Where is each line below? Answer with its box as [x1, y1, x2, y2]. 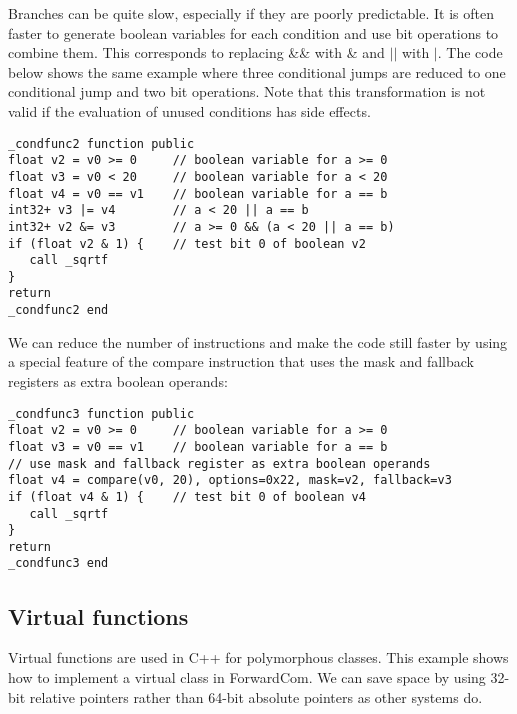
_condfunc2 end [8, 303, 109, 318]
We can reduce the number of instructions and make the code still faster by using [8, 331, 508, 352]
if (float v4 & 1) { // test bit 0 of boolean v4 [8, 489, 366, 504]
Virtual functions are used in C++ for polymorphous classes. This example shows [8, 647, 509, 668]
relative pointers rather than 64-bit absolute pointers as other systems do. [29, 686, 483, 707]
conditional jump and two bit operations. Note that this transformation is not [8, 81, 486, 102]
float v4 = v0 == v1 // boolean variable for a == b [8, 186, 388, 201]
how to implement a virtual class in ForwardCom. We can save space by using [8, 666, 486, 687]
